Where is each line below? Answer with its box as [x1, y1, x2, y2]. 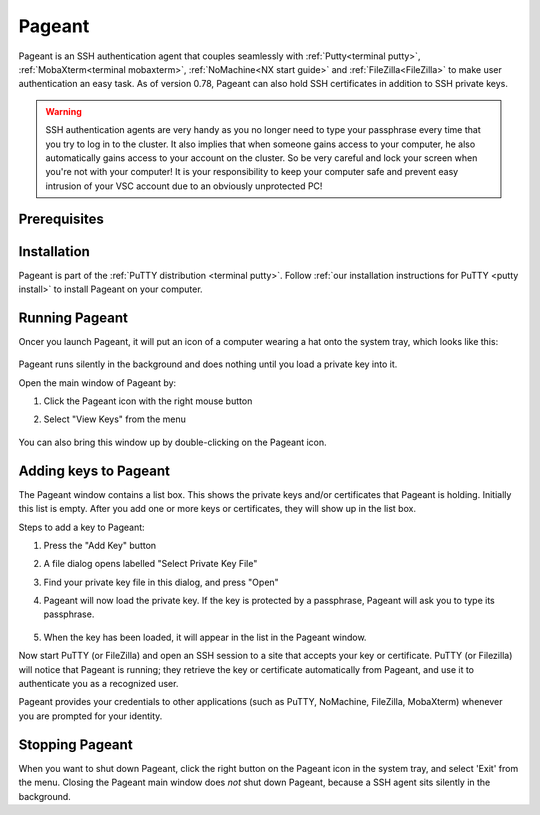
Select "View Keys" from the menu [43, 413, 187, 425]
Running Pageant [18, 309, 129, 326]
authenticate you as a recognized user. [18, 678, 179, 690]
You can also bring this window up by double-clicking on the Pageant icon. [18, 436, 327, 448]
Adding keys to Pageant [18, 462, 170, 479]
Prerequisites [18, 211, 104, 228]
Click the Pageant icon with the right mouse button [43, 395, 253, 407]
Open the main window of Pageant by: [18, 376, 177, 389]
